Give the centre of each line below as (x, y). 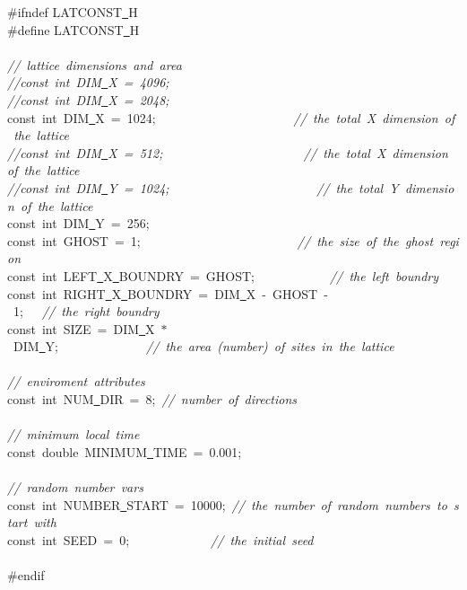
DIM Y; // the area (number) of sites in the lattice (203, 346)
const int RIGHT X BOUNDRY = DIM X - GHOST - (168, 293)
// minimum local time (74, 434)
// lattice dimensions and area (95, 64)
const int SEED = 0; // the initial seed (160, 539)
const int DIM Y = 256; (78, 223)
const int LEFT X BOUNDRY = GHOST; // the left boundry (223, 275)
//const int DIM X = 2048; (88, 99)
